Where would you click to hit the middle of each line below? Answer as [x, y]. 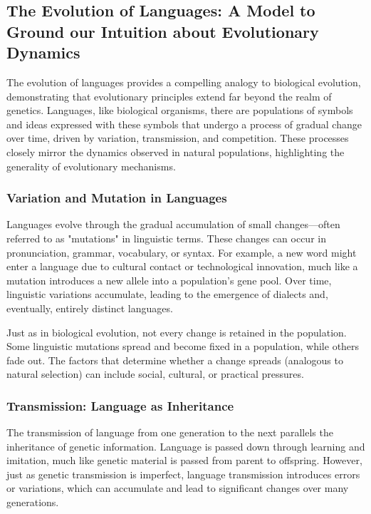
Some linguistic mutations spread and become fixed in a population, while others [183, 346]
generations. [33, 502]
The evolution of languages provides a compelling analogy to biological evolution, [184, 82]
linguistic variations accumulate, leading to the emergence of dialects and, [167, 294]
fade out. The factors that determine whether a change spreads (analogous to [175, 360]
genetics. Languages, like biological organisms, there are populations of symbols [180, 110]
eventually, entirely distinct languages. [90, 308]
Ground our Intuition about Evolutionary [163, 31]
